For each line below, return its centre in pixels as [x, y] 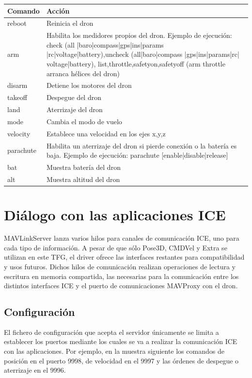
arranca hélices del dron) [83, 73]
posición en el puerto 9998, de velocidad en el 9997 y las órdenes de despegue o [121, 360]
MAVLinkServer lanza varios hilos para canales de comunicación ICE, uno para [122, 238]
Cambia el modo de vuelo [84, 121]
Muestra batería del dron [83, 167]
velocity [19, 133]
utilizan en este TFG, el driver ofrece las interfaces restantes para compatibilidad [124, 257]
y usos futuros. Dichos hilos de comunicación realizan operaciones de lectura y [120, 266]
